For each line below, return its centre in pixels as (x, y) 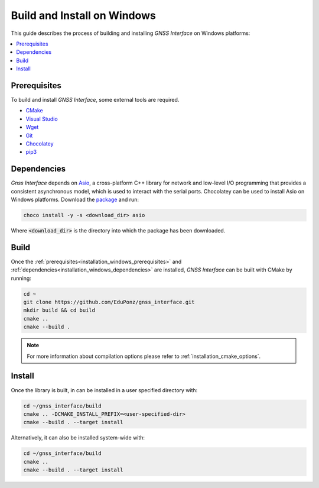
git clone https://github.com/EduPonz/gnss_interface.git (109, 302)
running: (21, 278)
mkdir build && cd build (59, 310)
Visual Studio (42, 119)
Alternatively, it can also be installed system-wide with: (78, 438)
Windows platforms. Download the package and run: (75, 200)
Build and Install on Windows (84, 15)
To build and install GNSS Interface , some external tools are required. (95, 100)
